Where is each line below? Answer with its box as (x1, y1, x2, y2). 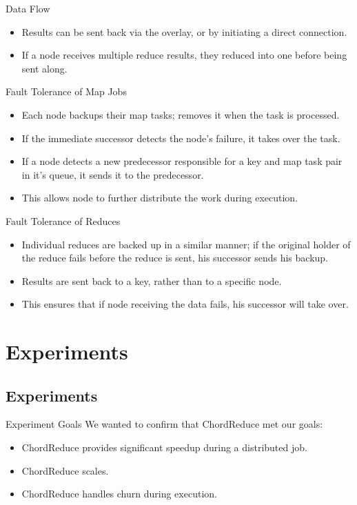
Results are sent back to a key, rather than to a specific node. (21, 273, 282, 288)
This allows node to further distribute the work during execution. (21, 190, 298, 205)
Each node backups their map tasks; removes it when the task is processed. (21, 107, 340, 121)
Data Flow (6, 1, 50, 15)
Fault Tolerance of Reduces (6, 213, 121, 228)
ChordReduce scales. (21, 463, 109, 477)
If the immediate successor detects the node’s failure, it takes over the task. (21, 130, 340, 145)
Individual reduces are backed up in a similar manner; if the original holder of (21, 237, 351, 251)
